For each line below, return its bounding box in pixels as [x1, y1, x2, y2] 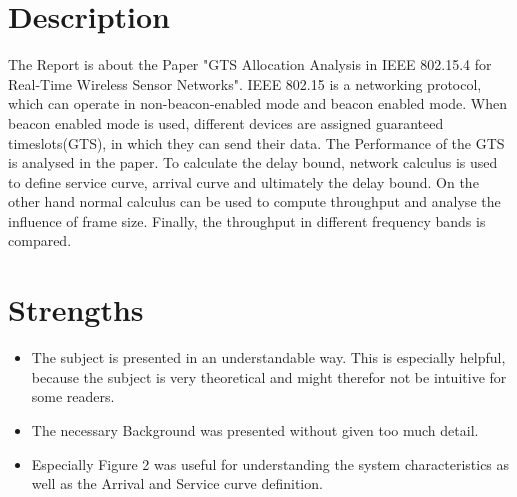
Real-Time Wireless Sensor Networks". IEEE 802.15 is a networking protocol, [8, 73, 482, 94]
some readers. [31, 386, 115, 407]
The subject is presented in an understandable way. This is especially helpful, [31, 347, 506, 368]
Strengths [8, 289, 144, 330]
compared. [8, 230, 72, 251]
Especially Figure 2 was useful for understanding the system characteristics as [31, 453, 510, 474]
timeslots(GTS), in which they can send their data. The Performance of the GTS [8, 132, 505, 153]
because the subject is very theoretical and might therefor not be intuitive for [31, 366, 507, 387]
